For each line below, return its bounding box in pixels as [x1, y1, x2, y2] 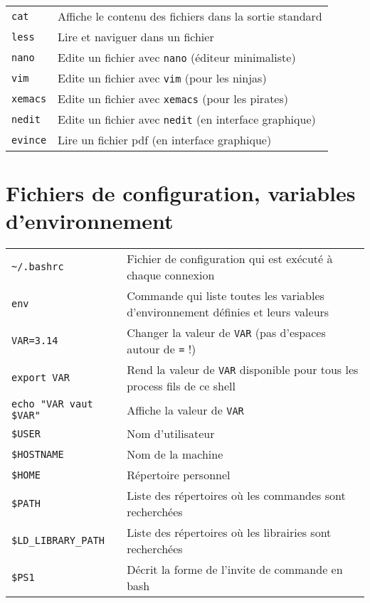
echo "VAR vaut [11, 398, 93, 410]
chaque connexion [127, 267, 215, 284]
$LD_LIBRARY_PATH [11, 535, 105, 547]
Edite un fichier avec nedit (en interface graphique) [58, 111, 316, 127]
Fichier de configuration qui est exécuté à [127, 250, 333, 267]
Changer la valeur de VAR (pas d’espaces [127, 324, 326, 341]
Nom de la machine [127, 446, 223, 463]
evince [11, 134, 47, 146]
